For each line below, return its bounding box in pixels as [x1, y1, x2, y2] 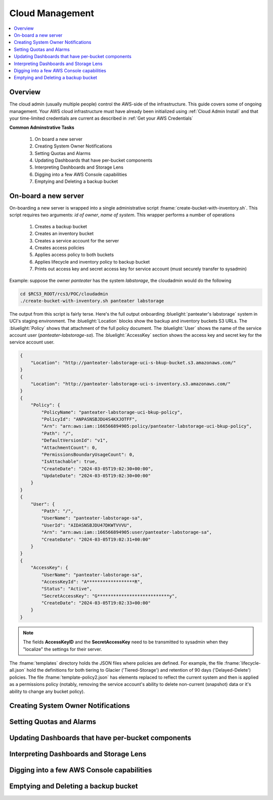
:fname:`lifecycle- [224, 660, 261, 666]
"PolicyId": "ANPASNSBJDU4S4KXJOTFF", [41, 416, 138, 422]
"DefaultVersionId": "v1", [41, 437, 108, 443]
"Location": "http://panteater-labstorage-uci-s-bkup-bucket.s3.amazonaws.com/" [30, 360, 236, 366]
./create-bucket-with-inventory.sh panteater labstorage [20, 298, 164, 304]
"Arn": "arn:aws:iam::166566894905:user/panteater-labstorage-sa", [41, 529, 212, 535]
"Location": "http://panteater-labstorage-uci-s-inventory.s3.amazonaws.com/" [30, 381, 231, 386]
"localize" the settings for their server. [23, 646, 102, 652]
